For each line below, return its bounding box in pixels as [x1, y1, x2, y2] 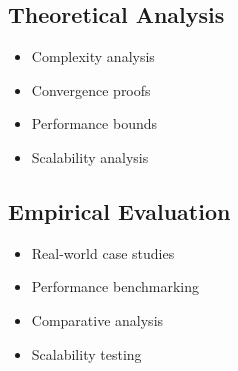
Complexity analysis [31, 46, 155, 67]
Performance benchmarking [31, 276, 199, 297]
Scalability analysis [31, 146, 149, 167]
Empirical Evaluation [8, 195, 231, 226]
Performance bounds [31, 113, 157, 134]
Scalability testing [31, 343, 142, 364]
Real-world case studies [31, 242, 175, 263]
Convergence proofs [31, 79, 151, 100]
